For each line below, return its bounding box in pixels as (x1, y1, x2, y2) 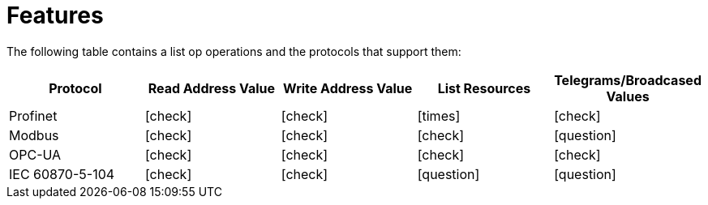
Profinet (9, 107, 58, 124)
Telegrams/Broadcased (554, 71, 702, 88)
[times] (417, 107, 461, 124)
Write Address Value (283, 79, 413, 96)
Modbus (9, 126, 59, 143)
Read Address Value (148, 79, 276, 96)
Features (6, 2, 104, 29)
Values (606, 88, 650, 105)
